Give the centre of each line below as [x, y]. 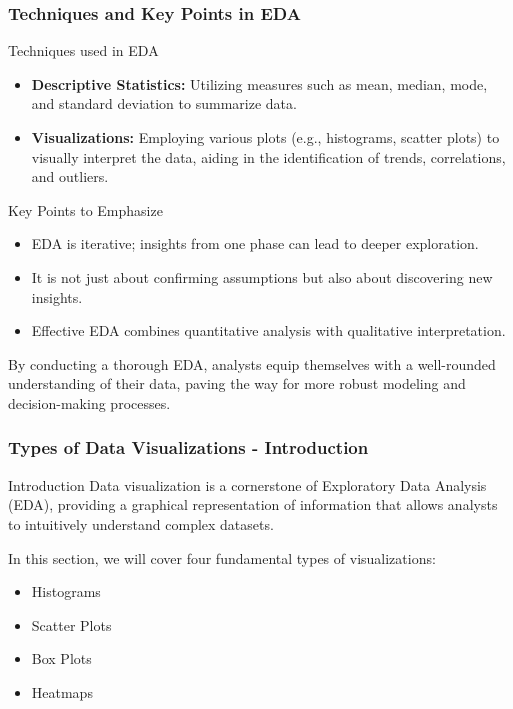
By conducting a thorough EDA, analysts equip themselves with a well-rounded [252, 363]
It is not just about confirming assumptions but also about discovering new [262, 276]
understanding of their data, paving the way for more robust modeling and [237, 383]
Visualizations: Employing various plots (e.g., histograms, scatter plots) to [265, 137]
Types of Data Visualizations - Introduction [188, 447]
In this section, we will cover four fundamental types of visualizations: [222, 557]
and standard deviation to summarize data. [164, 103]
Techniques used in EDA [83, 50]
